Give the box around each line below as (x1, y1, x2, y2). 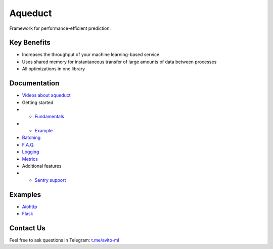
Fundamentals (34, 114, 64, 120)
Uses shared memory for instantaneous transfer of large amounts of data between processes (22, 59, 217, 65)
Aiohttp (22, 204, 37, 210)
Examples (9, 190, 41, 199)
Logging (22, 149, 39, 155)
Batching (22, 134, 40, 141)
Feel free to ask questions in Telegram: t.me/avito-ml (9, 237, 120, 243)
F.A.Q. (22, 141, 35, 147)
